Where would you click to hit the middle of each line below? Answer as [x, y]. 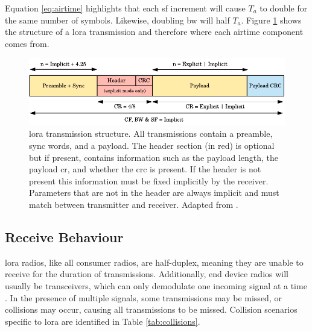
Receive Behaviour [64, 236]
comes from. [27, 43]
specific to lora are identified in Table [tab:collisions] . [103, 321]
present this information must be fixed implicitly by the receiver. [149, 180]
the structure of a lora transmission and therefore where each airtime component [154, 32]
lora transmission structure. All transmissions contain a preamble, [151, 133]
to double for [284, 8]
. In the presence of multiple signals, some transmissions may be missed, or [143, 297]
